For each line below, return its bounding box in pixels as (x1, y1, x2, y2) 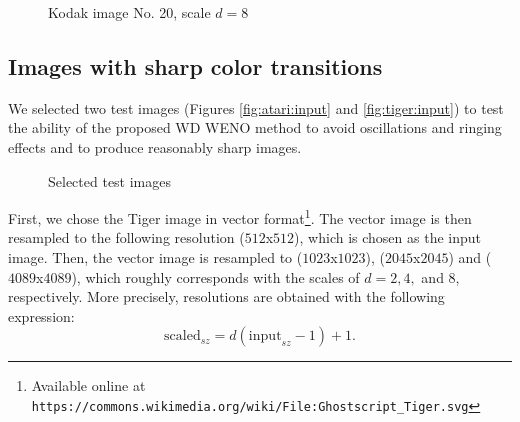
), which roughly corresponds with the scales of (71, 266, 360, 287)
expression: (8, 305, 75, 326)
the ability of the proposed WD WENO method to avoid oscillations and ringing (8, 117, 502, 138)
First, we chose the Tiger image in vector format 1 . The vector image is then (8, 205, 472, 228)
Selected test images (48, 170, 172, 191)
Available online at (31, 375, 146, 396)
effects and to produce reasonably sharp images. (8, 136, 302, 157)
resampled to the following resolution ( (8, 227, 245, 248)
